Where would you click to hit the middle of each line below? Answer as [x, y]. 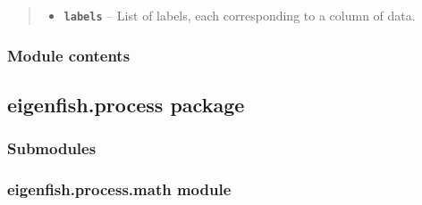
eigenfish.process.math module [119, 189]
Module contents [69, 55]
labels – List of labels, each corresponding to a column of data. [240, 15]
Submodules [52, 148]
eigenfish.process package [126, 104]
